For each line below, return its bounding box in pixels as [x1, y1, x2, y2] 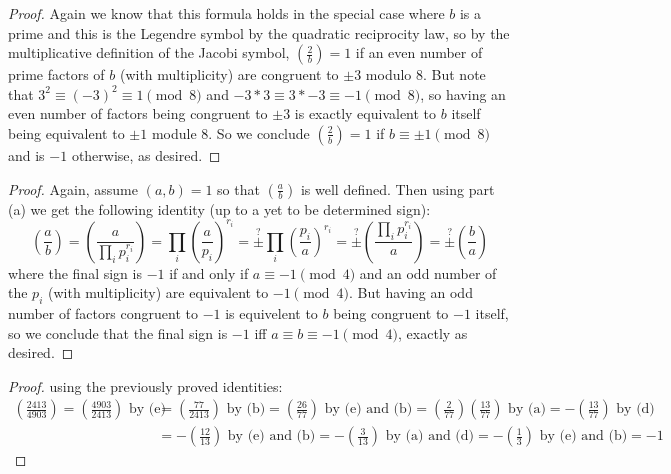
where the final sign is [8, 262, 142, 283]
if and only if [169, 262, 249, 283]
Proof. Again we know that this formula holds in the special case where [8, 3, 445, 23]
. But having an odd [349, 282, 473, 303]
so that [217, 178, 260, 199]
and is [8, 144, 45, 165]
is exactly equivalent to [294, 103, 437, 124]
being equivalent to [8, 122, 125, 143]
